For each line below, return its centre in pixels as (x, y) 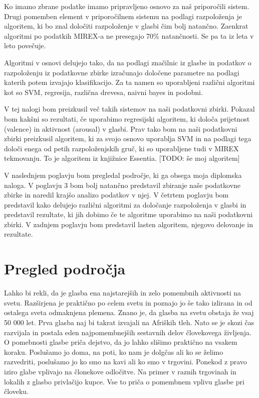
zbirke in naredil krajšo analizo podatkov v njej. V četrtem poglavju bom (116, 195)
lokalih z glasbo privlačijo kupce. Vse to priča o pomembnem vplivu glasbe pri (124, 381)
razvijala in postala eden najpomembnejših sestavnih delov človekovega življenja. (128, 332)
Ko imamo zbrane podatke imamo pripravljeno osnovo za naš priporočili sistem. (127, 6)
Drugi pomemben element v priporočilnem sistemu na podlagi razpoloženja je (123, 16)
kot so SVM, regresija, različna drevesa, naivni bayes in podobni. (103, 92)
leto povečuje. (25, 45)
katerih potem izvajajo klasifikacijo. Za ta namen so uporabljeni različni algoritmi (129, 82)
